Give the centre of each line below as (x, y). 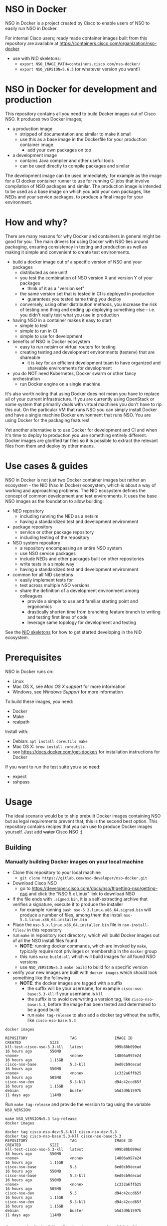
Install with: (17, 731)
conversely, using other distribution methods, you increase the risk (88, 304)
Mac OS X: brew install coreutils (48, 746)
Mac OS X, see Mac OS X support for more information (69, 686)
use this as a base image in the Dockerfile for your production (83, 139)
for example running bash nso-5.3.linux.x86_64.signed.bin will (85, 910)
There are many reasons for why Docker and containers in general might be (83, 236)
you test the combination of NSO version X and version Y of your (86, 277)
